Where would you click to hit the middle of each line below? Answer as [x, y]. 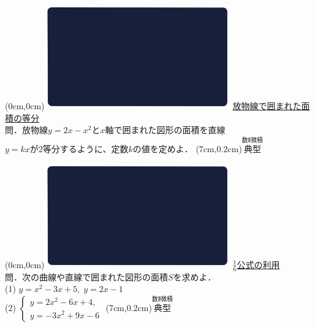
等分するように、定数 [85, 149]
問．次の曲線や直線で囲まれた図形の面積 [86, 276]
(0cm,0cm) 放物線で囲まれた [153, 106]
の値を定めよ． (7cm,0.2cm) [187, 149]
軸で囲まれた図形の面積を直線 [165, 130]
